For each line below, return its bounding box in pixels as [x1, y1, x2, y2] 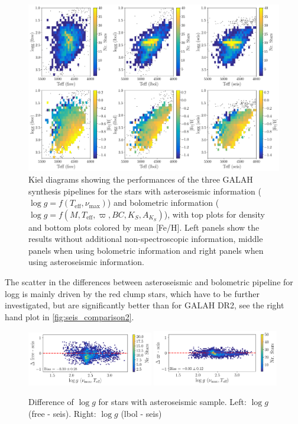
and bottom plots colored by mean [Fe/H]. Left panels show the [28, 221, 260, 233]
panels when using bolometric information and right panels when [28, 244, 264, 256]
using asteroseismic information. [28, 256, 144, 268]
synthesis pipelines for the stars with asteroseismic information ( [28, 184, 262, 197]
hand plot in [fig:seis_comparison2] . [5, 310, 134, 323]
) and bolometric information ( [107, 196, 219, 209]
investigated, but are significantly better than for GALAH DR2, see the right [5, 299, 284, 311]
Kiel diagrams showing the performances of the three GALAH [28, 173, 253, 185]
